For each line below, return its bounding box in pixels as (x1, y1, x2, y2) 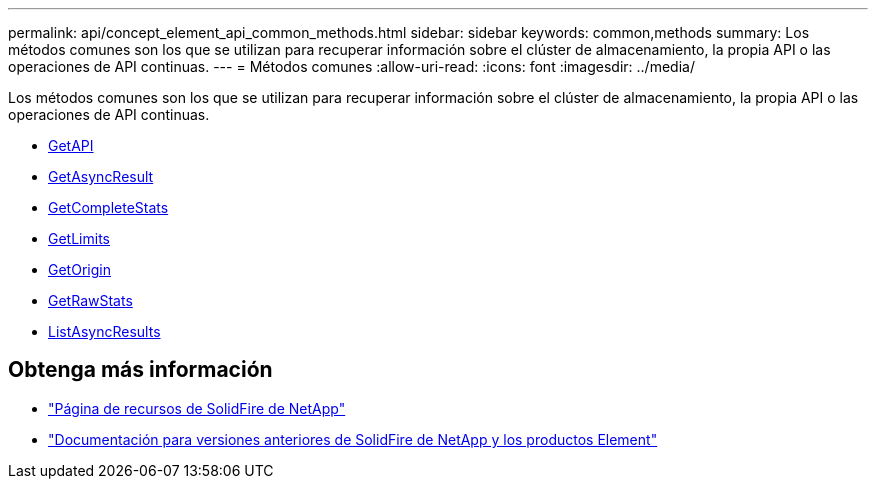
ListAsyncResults (48, 323, 161, 340)
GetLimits (48, 230, 110, 247)
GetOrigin (48, 261, 111, 278)
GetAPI (48, 137, 94, 154)
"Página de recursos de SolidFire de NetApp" (48, 399, 346, 417)
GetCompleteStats (48, 199, 169, 216)
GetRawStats (48, 292, 133, 309)
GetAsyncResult (48, 168, 154, 185)
